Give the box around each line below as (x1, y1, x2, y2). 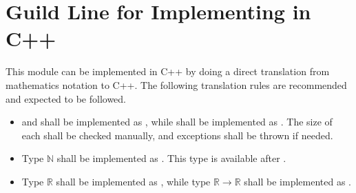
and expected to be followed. (6, 91, 126, 105)
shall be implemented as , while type (56, 174, 211, 188)
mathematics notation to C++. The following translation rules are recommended (6, 77, 347, 92)
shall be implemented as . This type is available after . (56, 151, 286, 165)
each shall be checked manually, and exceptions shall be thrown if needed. (21, 128, 333, 142)
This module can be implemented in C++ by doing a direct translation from (6, 64, 330, 79)
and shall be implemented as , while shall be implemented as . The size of (21, 114, 333, 129)
